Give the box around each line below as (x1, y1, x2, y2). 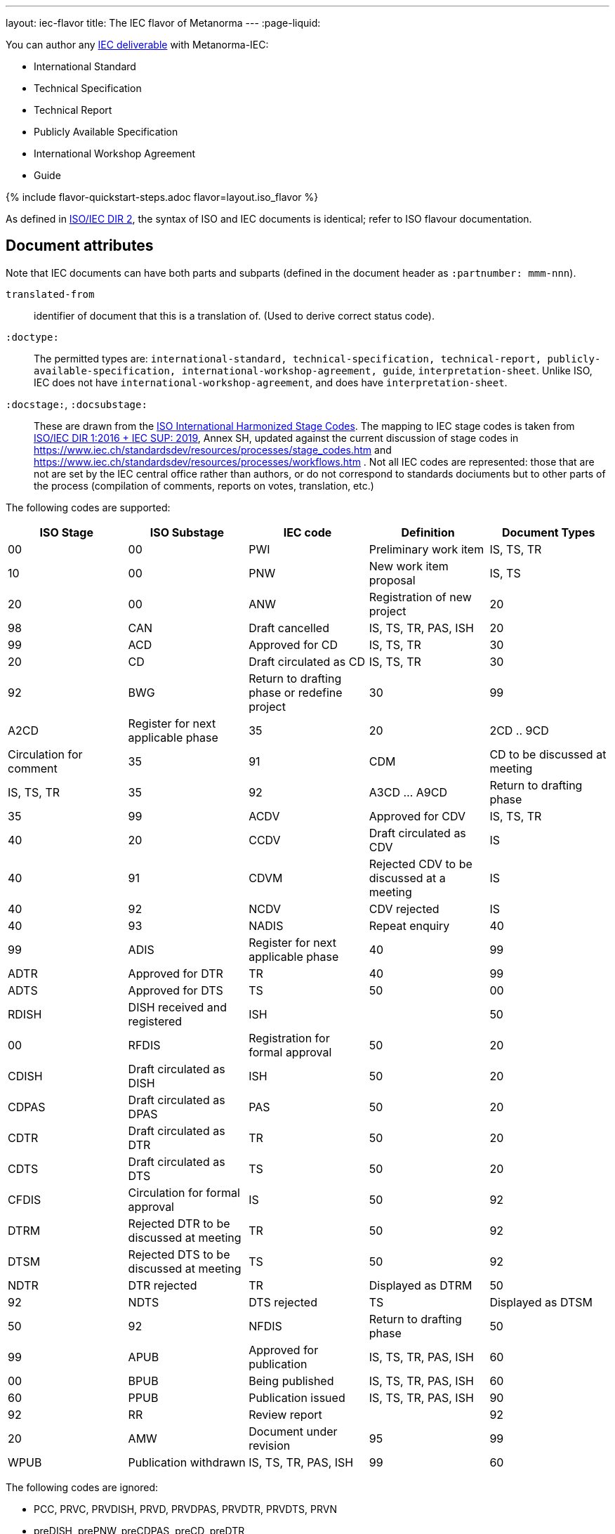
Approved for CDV (369, 808, 466, 823)
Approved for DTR (128, 966, 223, 981)
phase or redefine (249, 685, 343, 700)
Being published (249, 1373, 334, 1388)
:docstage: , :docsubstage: (6, 398, 147, 410)
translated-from (6, 288, 95, 300)
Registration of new (369, 589, 472, 604)
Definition (401, 525, 455, 539)
